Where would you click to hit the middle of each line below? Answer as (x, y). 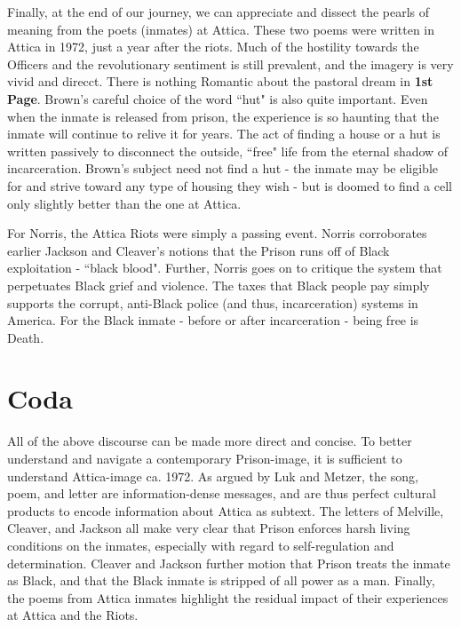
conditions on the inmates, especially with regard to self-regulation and (201, 545)
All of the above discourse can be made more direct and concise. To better (210, 441)
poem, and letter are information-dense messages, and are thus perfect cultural (222, 493)
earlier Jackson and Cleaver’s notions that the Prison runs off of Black (199, 250)
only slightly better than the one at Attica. (124, 203)
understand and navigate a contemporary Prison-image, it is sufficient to (205, 458)
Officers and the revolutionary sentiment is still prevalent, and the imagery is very (230, 63)
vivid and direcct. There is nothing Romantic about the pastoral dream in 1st (220, 81)
